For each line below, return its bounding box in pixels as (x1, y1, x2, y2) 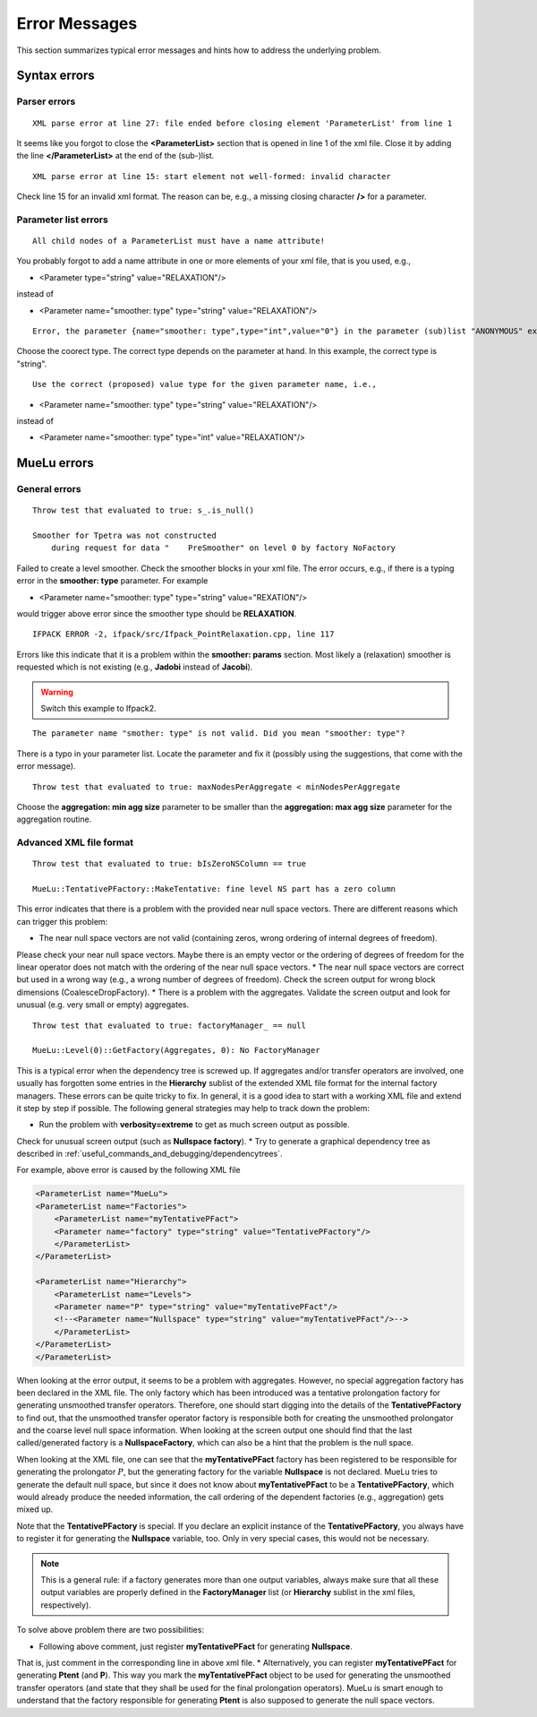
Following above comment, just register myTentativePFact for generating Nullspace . (38, 1641, 353, 1652)
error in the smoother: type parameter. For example (16, 575, 209, 586)
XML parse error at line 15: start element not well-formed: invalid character (32, 171, 391, 181)
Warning (40, 686, 73, 697)
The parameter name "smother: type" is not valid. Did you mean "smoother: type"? (32, 729, 405, 738)
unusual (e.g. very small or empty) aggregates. (16, 999, 190, 1010)
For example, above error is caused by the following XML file (16, 1165, 241, 1176)
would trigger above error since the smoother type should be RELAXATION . (16, 608, 297, 619)
